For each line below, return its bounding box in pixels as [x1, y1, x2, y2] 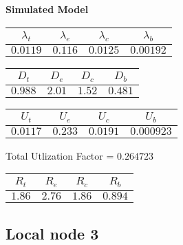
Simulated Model [6, 2, 89, 16]
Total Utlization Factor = [6, 148, 114, 162]
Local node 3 [6, 222, 99, 244]
